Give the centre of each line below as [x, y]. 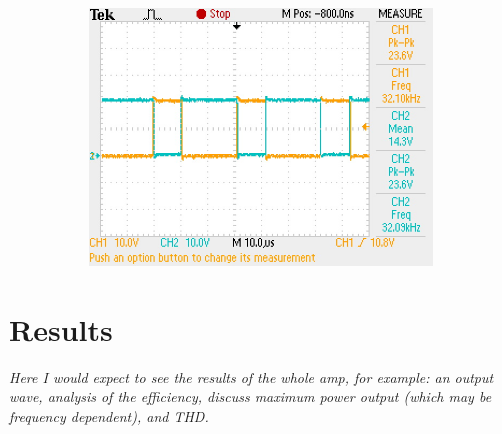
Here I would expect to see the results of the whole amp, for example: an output [251, 376]
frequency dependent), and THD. [109, 415]
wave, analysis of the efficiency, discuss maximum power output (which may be [250, 396]
